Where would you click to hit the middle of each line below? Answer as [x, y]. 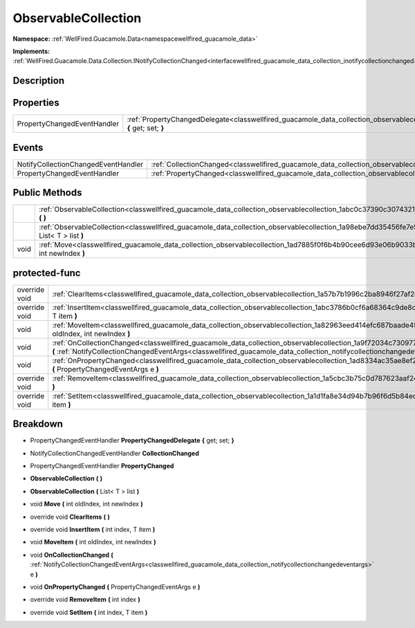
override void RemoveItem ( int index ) [85, 600]
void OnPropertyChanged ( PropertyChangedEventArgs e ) [115, 587]
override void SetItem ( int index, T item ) [89, 612]
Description [39, 81]
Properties [36, 103]
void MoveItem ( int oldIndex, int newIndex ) [93, 542]
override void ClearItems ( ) [70, 517]
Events [28, 148]
